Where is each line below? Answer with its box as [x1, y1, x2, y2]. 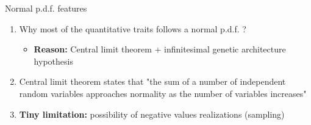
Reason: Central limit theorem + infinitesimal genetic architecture [34, 43, 286, 55]
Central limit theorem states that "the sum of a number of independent [19, 75, 286, 88]
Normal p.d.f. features [5, 2, 87, 14]
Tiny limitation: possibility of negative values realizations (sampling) [19, 107, 285, 120]
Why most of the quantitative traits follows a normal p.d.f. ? [19, 22, 246, 35]
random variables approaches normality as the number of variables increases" [19, 87, 307, 99]
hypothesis [34, 54, 73, 67]
